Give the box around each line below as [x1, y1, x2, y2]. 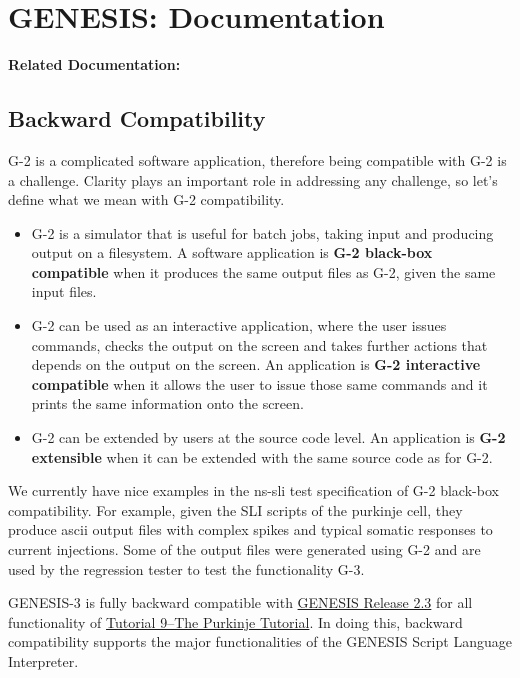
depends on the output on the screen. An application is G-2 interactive [31, 354, 481, 375]
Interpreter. [8, 650, 79, 671]
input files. [31, 281, 97, 302]
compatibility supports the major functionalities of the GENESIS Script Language [8, 631, 512, 652]
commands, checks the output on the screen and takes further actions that [31, 334, 488, 355]
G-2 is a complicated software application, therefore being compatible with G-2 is [8, 149, 507, 170]
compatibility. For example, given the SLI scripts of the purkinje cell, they [8, 499, 463, 520]
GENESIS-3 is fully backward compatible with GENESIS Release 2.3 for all [8, 592, 473, 613]
